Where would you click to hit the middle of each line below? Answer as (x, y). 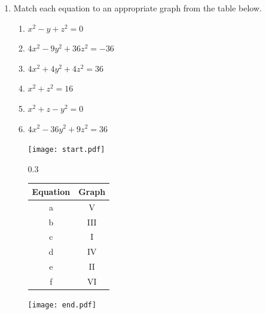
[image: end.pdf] (62, 305)
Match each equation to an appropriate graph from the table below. (137, 8)
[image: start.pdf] (66, 150)
